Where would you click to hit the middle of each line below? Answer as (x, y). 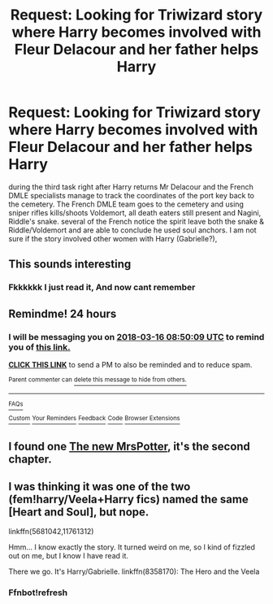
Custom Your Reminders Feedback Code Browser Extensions (94, 419)
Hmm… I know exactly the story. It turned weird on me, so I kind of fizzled (132, 547)
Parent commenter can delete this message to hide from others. (97, 380)
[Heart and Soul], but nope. (79, 513)
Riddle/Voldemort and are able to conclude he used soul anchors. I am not (133, 230)
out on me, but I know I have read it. (68, 556)
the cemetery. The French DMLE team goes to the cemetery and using (126, 204)
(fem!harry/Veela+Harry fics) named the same (129, 500)
